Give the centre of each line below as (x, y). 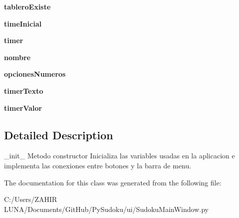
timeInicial (23, 23)
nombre (17, 57)
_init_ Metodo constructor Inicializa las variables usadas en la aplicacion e (119, 156)
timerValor (23, 107)
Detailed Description (59, 135)
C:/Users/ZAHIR (31, 199)
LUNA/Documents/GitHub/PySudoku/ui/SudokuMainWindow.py (106, 209)
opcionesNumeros (35, 74)
